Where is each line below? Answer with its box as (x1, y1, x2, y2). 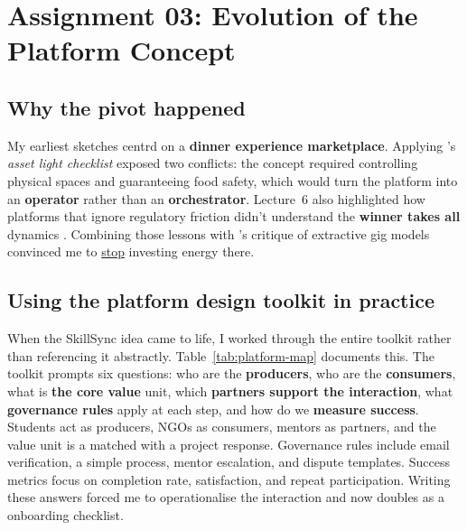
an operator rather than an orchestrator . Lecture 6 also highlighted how (7, 189, 425, 208)
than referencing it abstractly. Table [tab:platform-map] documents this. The (7, 346, 434, 365)
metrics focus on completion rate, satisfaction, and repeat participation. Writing (7, 470, 451, 488)
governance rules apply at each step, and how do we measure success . (7, 399, 419, 418)
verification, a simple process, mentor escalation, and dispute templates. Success (7, 452, 450, 471)
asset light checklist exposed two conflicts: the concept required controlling (7, 153, 418, 172)
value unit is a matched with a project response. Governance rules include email (7, 434, 450, 453)
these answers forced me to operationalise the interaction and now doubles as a (7, 488, 444, 507)
